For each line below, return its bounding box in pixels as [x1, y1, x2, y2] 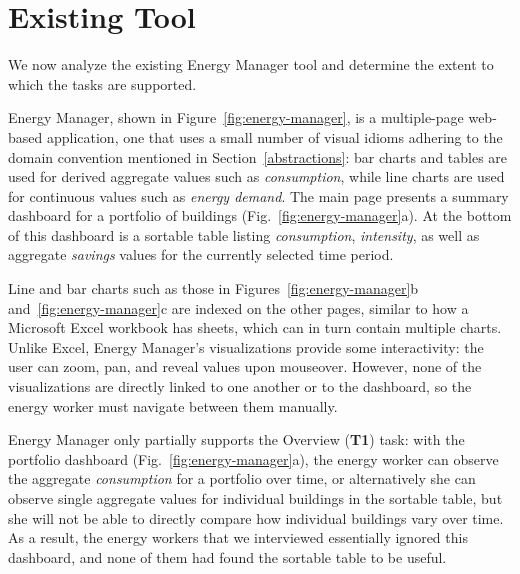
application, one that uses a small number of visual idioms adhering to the [46, 126, 503, 147]
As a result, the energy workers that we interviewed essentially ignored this [8, 527, 468, 548]
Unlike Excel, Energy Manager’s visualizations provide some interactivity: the [8, 336, 484, 357]
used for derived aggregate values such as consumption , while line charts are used [8, 166, 505, 187]
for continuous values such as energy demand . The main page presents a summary [8, 185, 509, 206]
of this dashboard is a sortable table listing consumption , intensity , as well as [8, 224, 480, 245]
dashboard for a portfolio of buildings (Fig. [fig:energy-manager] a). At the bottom [8, 205, 512, 226]
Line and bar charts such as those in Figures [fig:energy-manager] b [8, 278, 419, 299]
